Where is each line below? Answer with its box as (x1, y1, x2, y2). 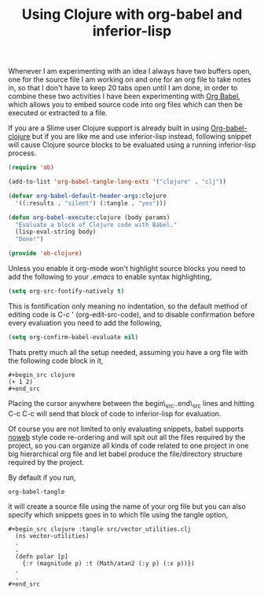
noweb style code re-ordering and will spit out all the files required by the (8, 432, 246, 441)
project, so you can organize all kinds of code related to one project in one (8, 441, 249, 450)
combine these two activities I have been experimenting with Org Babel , (8, 92, 241, 101)
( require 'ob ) (8, 163, 55, 172)
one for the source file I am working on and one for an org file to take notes (8, 75, 251, 84)
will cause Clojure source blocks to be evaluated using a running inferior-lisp (8, 140, 256, 150)
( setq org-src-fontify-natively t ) (8, 287, 125, 295)
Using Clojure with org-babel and (21, 5, 243, 24)
